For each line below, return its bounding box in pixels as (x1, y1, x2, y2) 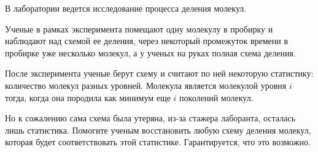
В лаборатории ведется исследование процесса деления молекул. (5, 2, 247, 14)
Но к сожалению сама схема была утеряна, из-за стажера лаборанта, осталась (5, 112, 296, 124)
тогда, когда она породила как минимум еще (5, 91, 171, 104)
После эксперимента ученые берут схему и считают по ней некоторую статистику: (5, 67, 314, 80)
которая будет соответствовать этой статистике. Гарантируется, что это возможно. (5, 135, 311, 148)
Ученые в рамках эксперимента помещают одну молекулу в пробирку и (5, 22, 273, 35)
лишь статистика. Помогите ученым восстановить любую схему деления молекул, (5, 123, 311, 136)
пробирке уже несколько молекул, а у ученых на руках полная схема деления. (5, 46, 296, 59)
